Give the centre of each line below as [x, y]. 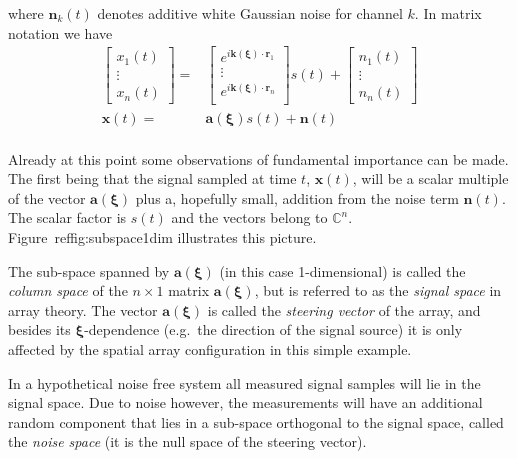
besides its [39, 329]
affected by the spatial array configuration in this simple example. [210, 348]
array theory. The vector [83, 309]
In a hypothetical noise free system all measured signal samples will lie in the [244, 382]
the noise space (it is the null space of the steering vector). [187, 441]
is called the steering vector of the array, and [344, 309]
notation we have [60, 32]
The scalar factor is [67, 217]
